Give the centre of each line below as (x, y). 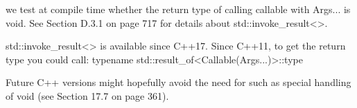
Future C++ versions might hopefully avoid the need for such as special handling (178, 82)
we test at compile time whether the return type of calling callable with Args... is (178, 9)
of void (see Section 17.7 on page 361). (87, 95)
